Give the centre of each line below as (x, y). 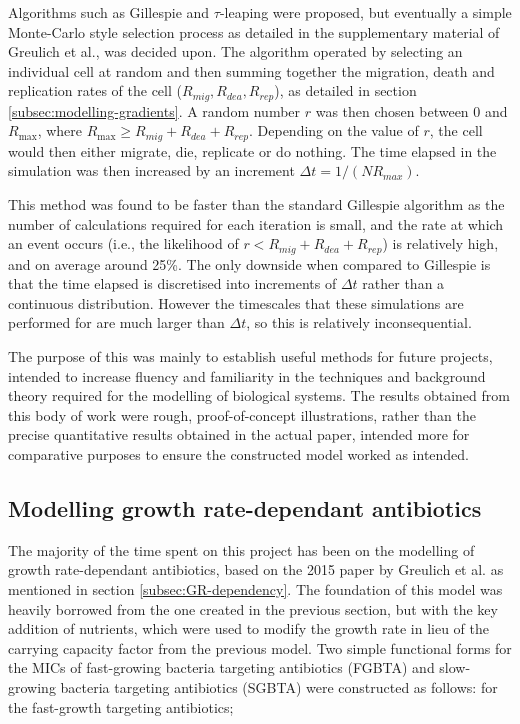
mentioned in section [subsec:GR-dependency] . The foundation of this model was (255, 589)
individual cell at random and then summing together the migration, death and (251, 70)
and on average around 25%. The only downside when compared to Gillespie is (249, 263)
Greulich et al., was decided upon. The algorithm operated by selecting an (235, 51)
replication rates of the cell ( (95, 90)
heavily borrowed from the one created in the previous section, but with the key (253, 608)
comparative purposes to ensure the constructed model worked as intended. (239, 454)
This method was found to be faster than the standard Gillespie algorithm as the (256, 204)
